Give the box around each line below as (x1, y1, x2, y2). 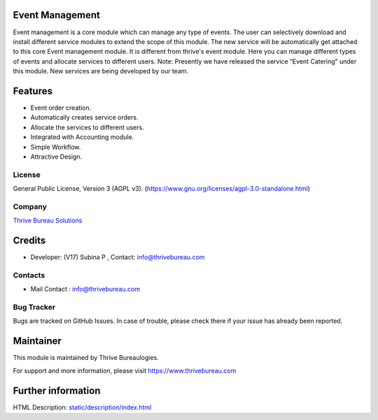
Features (13, 85, 52, 97)
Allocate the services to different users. (30, 123, 144, 131)
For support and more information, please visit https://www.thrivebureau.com (13, 366, 237, 375)
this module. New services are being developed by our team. (13, 67, 189, 75)
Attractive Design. (30, 152, 83, 161)
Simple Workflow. (30, 143, 81, 151)
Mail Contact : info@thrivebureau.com (30, 285, 140, 294)
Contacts (13, 270, 45, 280)
